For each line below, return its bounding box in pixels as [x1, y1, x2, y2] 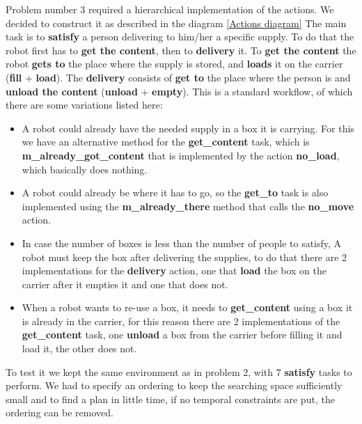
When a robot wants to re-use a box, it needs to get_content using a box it [22, 300, 353, 315]
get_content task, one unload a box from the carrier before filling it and [22, 327, 343, 342]
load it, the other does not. [22, 341, 137, 356]
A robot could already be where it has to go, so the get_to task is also [22, 185, 329, 200]
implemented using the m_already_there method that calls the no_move [22, 198, 354, 213]
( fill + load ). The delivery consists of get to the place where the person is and [6, 70, 351, 84]
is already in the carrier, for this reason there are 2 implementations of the [22, 313, 340, 328]
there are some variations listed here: [6, 97, 163, 112]
